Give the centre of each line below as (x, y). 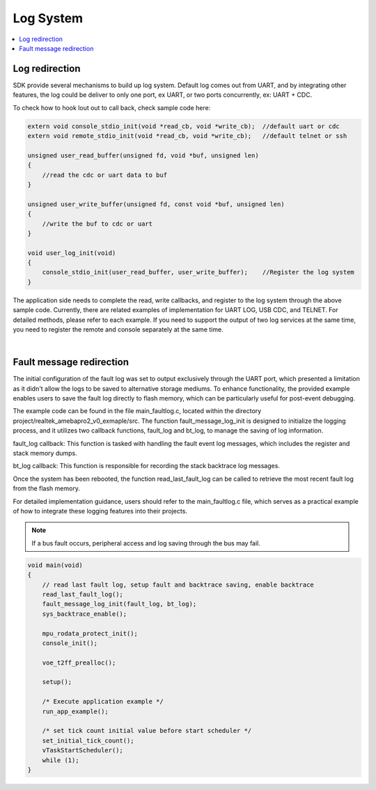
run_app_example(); (76, 711)
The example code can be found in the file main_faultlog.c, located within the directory (137, 411)
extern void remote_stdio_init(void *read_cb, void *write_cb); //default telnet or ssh (187, 136)
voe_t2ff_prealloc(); (79, 663)
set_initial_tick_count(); (88, 741)
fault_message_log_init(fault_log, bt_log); (119, 604)
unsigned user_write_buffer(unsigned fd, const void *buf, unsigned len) (156, 204)
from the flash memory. (46, 488)
